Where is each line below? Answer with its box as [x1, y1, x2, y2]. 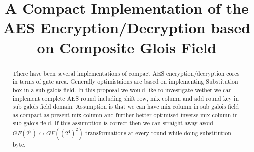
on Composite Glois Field [37, 37, 217, 57]
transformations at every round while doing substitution [85, 129, 231, 137]
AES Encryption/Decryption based [3, 17, 251, 38]
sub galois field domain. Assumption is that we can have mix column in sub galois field [12, 102, 239, 111]
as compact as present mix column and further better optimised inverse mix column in [12, 110, 238, 119]
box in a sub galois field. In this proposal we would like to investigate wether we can [12, 85, 232, 94]
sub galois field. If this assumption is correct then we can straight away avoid [12, 119, 213, 127]
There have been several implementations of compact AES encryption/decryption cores [12, 69, 240, 77]
